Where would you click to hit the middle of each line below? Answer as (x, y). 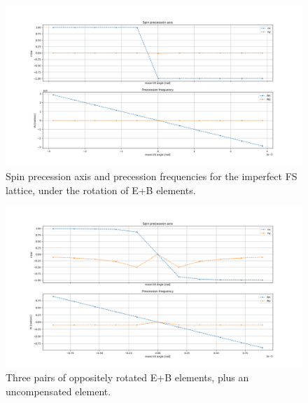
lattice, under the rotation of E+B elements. (101, 190)
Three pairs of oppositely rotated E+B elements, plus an (127, 377)
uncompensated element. (58, 391)
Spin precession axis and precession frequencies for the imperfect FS (152, 176)
